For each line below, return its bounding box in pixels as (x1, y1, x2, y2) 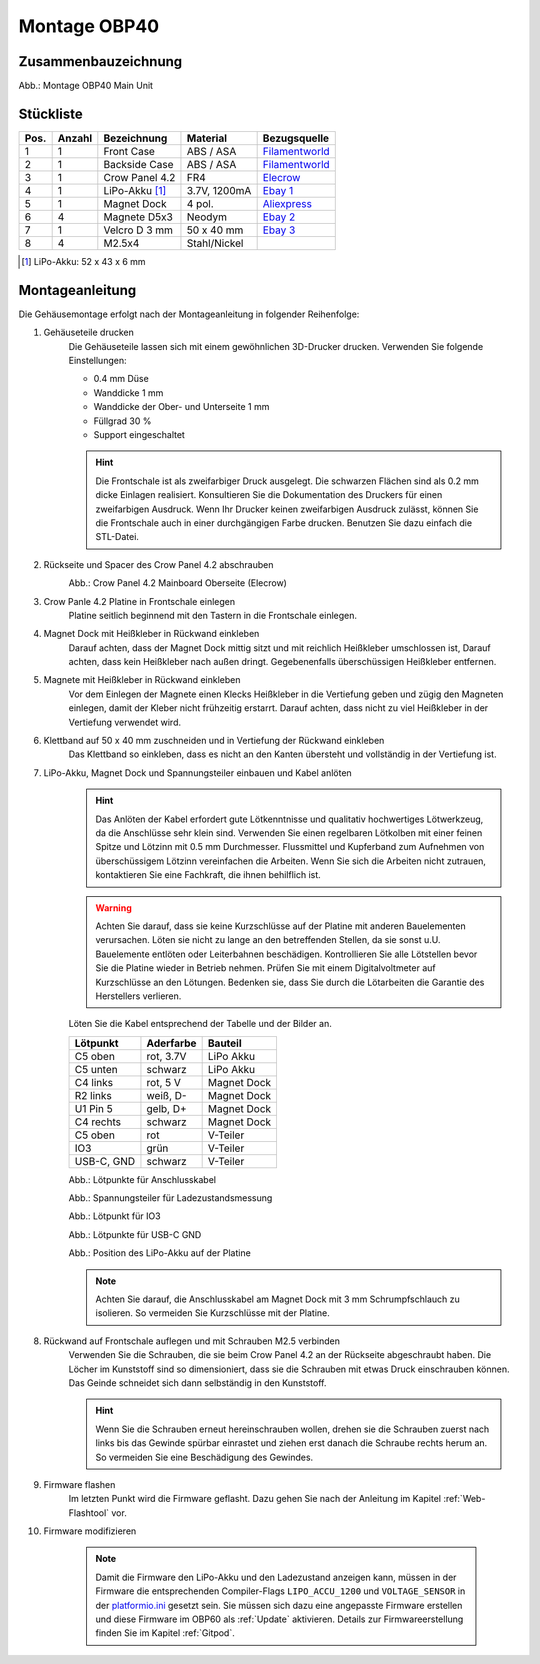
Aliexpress (262, 196, 312, 210)
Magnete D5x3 (103, 210, 174, 224)
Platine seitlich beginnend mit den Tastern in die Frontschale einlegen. (68, 609, 358, 621)
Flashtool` (68, 1506, 110, 1519)
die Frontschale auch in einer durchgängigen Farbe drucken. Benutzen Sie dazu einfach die (95, 516, 473, 529)
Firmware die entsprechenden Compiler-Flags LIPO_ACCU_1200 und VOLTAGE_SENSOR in (95, 1585, 466, 1597)
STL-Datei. (95, 531, 140, 543)
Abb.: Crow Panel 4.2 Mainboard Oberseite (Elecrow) (68, 577, 287, 589)
